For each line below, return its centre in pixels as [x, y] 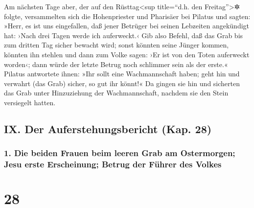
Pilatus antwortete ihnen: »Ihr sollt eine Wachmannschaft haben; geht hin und [122, 74]
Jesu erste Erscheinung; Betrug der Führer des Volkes [113, 164]
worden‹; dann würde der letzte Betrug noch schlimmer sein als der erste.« [116, 64]
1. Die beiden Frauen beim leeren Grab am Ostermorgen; [120, 153]
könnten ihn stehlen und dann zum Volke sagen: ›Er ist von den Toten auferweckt [127, 54]
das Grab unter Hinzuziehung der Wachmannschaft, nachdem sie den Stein [116, 93]
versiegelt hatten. [30, 102]
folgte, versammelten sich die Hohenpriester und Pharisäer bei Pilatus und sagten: [127, 16]
